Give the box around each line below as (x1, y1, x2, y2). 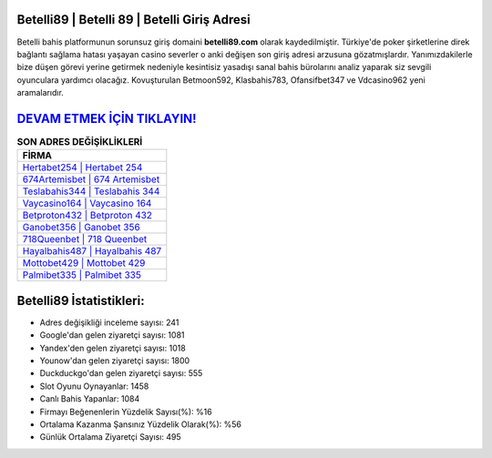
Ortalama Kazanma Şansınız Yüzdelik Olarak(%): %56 (39, 419, 241, 430)
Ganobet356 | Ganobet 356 (22, 221, 140, 234)
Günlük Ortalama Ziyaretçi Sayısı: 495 (39, 432, 181, 443)
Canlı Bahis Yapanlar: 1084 (39, 393, 140, 404)
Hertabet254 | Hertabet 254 (22, 161, 143, 174)
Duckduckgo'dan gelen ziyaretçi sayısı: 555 (39, 368, 203, 379)
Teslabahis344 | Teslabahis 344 (22, 185, 160, 198)
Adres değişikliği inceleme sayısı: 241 (39, 317, 179, 328)
